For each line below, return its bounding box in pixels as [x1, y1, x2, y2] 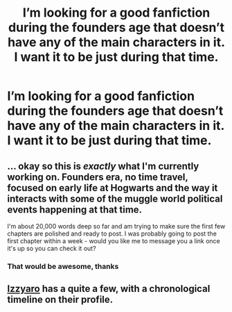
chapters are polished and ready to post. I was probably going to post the [7, 229, 217, 238]
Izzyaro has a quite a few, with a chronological [7, 283, 211, 295]
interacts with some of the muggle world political [7, 192, 223, 204]
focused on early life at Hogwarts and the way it [7, 182, 218, 194]
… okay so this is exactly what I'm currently [7, 160, 199, 172]
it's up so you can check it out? [7, 245, 96, 252]
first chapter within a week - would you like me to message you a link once [7, 237, 220, 245]
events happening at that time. [7, 204, 143, 215]
